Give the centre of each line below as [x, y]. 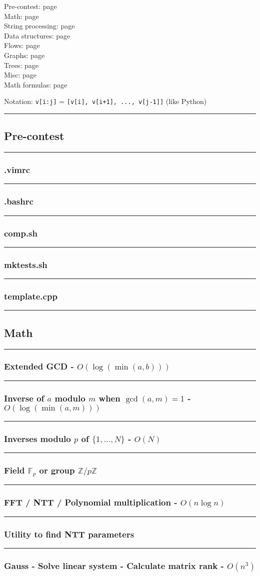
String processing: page [39, 26]
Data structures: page [37, 35]
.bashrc [19, 201]
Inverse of [24, 398]
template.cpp [31, 296]
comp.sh [21, 233]
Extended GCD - [39, 366]
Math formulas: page [36, 84]
